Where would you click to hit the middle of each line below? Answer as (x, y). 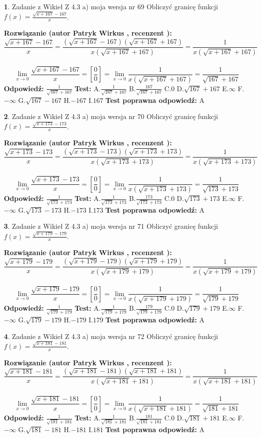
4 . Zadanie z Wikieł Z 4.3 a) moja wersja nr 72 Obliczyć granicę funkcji (111, 336)
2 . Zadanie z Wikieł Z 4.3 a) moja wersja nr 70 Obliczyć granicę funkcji (111, 116)
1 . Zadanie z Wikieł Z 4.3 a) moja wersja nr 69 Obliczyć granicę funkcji (111, 6)
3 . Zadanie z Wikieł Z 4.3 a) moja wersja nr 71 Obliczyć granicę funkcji (111, 226)
